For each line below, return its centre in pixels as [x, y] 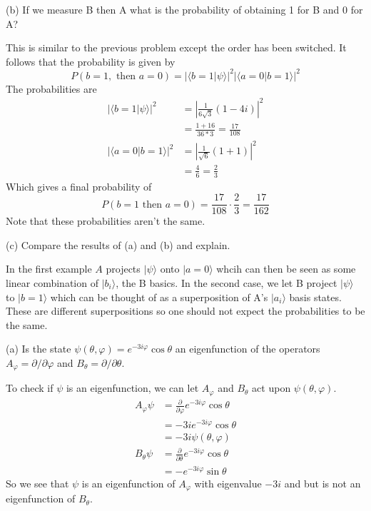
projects [123, 269]
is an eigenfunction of [128, 483]
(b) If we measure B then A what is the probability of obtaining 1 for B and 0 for [184, 9]
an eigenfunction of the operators [248, 349]
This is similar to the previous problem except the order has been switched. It [176, 47]
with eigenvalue [228, 483]
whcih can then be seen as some [286, 269]
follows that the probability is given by [91, 61]
